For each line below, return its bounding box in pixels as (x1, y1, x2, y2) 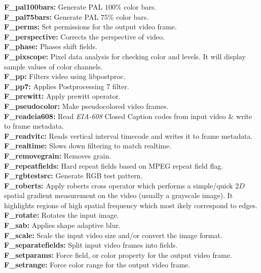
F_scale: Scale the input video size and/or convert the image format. (4, 229, 222, 240)
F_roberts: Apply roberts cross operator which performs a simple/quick (4, 180, 233, 190)
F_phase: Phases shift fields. (4, 41, 97, 52)
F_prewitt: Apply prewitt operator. (4, 91, 121, 101)
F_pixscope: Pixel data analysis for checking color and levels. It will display (4, 51, 246, 61)
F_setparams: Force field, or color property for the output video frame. (4, 249, 232, 260)
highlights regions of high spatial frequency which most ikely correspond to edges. (4, 200, 257, 210)
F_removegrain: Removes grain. (4, 150, 111, 161)
